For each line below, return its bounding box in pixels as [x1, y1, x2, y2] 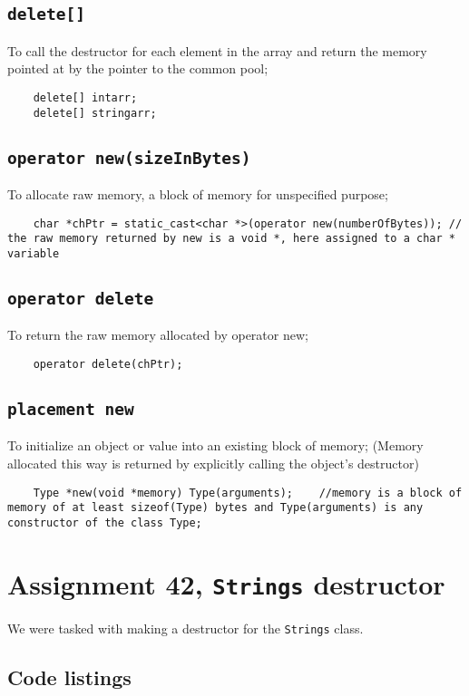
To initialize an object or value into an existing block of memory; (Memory [7, 436, 424, 455]
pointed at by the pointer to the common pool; [7, 59, 269, 78]
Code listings [7, 662, 132, 691]
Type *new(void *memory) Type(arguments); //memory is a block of [33, 486, 463, 499]
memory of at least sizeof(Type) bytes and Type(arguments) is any [7, 501, 424, 515]
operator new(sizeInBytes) [7, 148, 251, 168]
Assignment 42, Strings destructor [7, 565, 445, 602]
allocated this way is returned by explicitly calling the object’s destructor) [7, 454, 419, 473]
